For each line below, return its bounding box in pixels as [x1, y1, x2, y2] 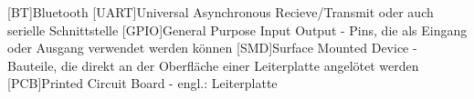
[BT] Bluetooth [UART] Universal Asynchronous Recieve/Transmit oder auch [7, 3, 434, 21]
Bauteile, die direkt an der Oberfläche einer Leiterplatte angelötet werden [7, 55, 419, 74]
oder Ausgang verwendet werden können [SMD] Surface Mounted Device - [7, 38, 417, 57]
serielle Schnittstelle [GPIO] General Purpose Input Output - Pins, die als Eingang [7, 20, 468, 39]
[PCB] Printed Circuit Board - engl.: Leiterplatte [7, 74, 278, 93]
